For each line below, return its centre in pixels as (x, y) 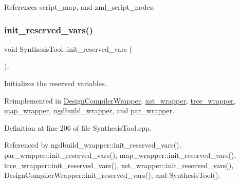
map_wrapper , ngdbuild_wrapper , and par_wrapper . (89, 110)
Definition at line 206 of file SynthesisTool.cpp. (78, 127)
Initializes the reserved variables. (56, 83)
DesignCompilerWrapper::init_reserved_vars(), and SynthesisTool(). (112, 175)
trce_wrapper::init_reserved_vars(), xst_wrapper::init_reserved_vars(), (119, 165)
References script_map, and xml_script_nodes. (80, 7)
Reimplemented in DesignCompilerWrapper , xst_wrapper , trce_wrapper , (120, 100)
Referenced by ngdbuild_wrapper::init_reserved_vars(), (93, 145)
